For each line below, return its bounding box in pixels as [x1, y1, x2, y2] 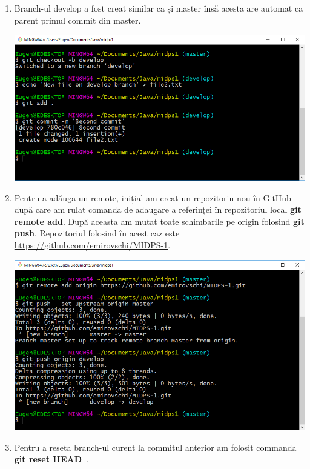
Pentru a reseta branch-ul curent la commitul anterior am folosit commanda [14, 441, 297, 453]
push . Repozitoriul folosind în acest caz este [14, 227, 180, 239]
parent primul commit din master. [14, 13, 141, 26]
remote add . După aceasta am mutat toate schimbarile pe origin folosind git [14, 215, 305, 227]
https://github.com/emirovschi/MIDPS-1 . [14, 239, 171, 251]
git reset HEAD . [14, 453, 89, 465]
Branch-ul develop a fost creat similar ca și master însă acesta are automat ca [14, 2, 303, 14]
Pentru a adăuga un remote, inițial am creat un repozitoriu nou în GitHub [14, 191, 291, 204]
